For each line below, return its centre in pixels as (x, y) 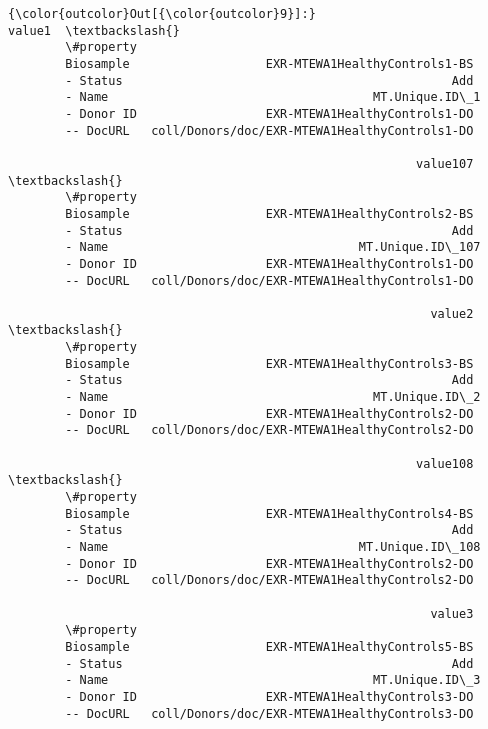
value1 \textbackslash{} (94, 30)
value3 (452, 613)
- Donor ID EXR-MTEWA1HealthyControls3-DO (269, 696)
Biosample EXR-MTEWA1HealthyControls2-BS (269, 213)
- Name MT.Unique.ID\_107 (273, 247)
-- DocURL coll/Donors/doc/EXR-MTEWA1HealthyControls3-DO (269, 713)
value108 (445, 463)
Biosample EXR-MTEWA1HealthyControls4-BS (269, 513)
